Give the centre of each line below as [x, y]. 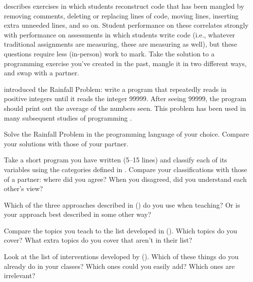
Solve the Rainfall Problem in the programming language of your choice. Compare [126, 134]
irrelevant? [20, 275]
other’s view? [24, 188]
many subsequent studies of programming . [68, 117]
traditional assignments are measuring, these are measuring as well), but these [121, 44]
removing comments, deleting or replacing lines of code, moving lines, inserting [121, 15]
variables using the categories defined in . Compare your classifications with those [126, 169]
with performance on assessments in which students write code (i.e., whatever [120, 34]
